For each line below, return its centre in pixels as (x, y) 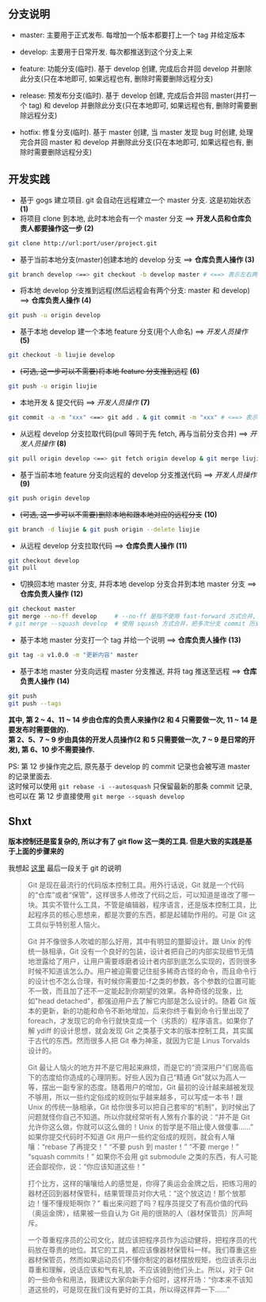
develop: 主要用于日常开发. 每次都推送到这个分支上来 (106, 52)
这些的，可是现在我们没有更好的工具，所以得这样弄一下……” (132, 1290)
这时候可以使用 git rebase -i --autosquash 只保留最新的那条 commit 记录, (130, 786)
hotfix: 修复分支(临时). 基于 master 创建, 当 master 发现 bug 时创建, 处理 (136, 132)
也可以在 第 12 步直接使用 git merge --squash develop (97, 796)
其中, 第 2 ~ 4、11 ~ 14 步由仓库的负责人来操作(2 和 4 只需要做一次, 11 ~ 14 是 (133, 720)
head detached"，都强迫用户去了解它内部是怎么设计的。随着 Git (143, 1001)
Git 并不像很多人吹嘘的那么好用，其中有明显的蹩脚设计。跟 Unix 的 (136, 942)
